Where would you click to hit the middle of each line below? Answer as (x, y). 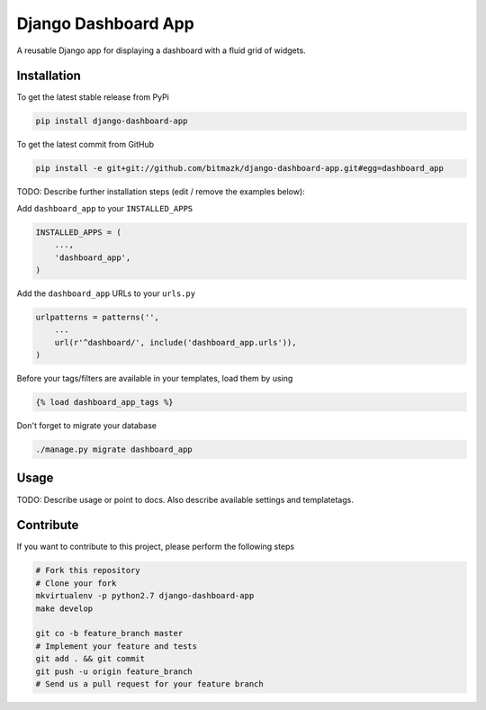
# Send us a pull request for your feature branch (150, 683)
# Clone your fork (76, 583)
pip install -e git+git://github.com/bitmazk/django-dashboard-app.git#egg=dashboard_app (240, 168)
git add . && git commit (90, 659)
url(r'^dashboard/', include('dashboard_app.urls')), (175, 342)
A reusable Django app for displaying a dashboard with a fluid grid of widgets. (161, 50)
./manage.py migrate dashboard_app (114, 449)
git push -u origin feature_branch (114, 671)
